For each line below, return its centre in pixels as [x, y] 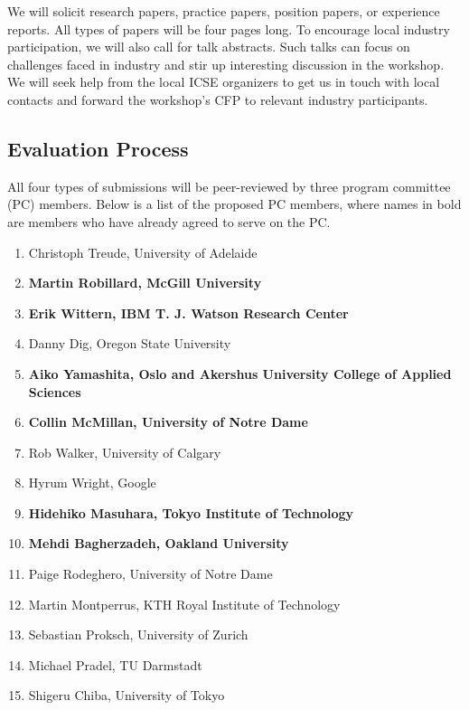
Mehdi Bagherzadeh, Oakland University [159, 543]
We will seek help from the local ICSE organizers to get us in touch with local [224, 82]
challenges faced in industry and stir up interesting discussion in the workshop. [226, 64]
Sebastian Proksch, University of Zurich [138, 634]
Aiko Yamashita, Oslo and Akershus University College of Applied [240, 373]
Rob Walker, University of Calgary [125, 452]
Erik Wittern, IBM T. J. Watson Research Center [188, 312]
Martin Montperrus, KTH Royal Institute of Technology [184, 604]
